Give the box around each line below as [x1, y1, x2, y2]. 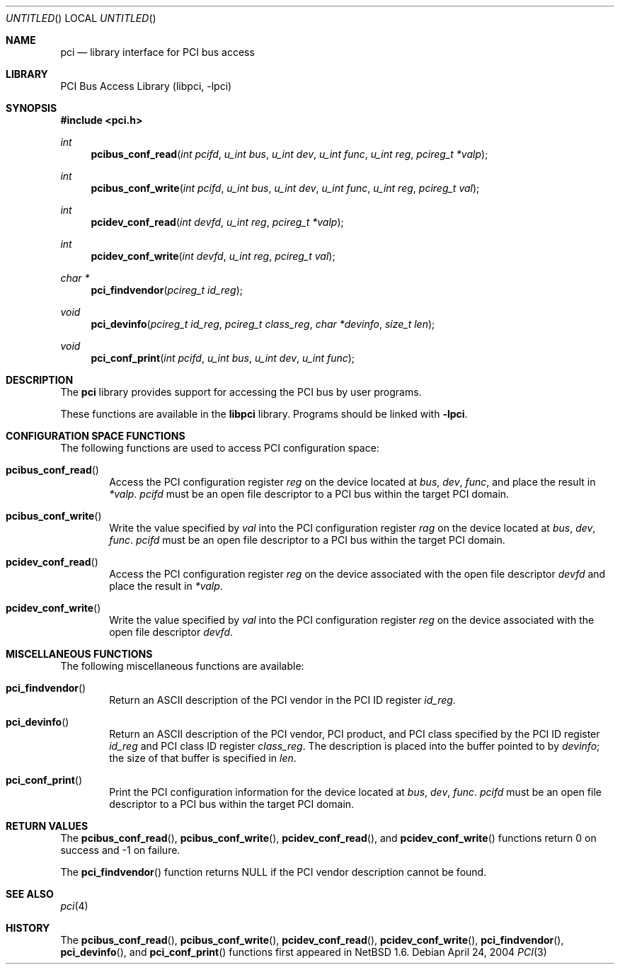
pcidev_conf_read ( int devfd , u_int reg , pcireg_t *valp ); [91, 216, 344, 228]
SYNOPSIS [6, 102, 57, 114]
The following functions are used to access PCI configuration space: [60, 442, 379, 454]
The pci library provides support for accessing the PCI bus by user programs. [60, 386, 422, 398]
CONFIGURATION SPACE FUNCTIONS [6, 430, 185, 442]
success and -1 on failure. [60, 844, 180, 856]
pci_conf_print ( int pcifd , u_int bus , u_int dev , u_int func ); [91, 352, 355, 364]
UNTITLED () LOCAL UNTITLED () [6, 12, 156, 24]
